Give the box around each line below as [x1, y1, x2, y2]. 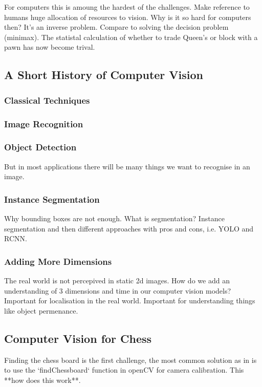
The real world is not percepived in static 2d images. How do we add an [4, 275, 230, 286]
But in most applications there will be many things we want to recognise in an [4, 161, 250, 171]
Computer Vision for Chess [4, 330, 152, 346]
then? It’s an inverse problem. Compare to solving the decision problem [4, 22, 229, 32]
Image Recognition [4, 117, 83, 130]
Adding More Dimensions [4, 255, 112, 267]
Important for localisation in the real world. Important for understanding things [4, 295, 255, 306]
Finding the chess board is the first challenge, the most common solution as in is [4, 354, 257, 365]
